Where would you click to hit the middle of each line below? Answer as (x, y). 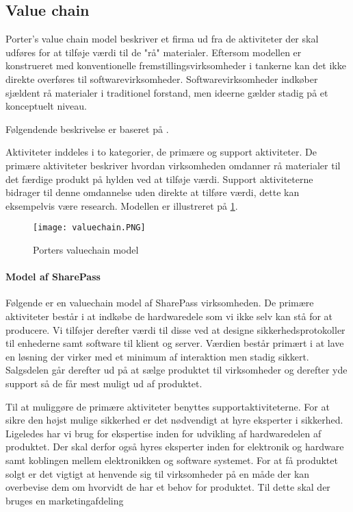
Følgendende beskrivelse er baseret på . (87, 129)
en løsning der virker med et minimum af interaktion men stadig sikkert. (157, 356)
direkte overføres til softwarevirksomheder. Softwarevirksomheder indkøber (162, 78)
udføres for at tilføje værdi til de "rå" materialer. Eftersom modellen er (154, 52)
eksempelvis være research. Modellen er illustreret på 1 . (122, 205)
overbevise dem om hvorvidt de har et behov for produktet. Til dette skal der (168, 487)
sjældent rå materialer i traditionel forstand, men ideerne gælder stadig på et (167, 92)
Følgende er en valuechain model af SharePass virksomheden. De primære (160, 303)
